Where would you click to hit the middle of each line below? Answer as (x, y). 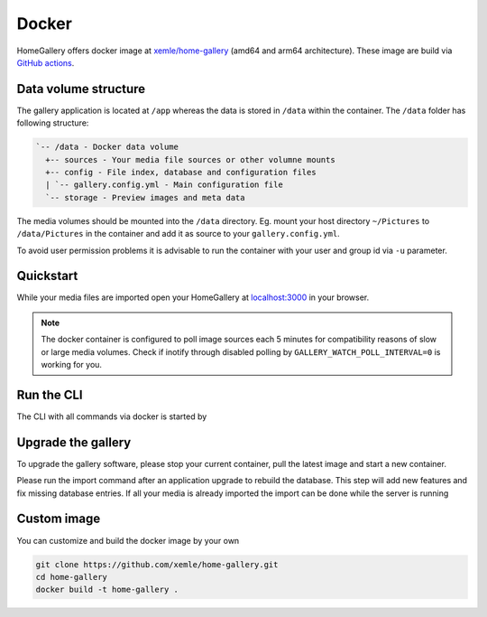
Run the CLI (50, 394)
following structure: (53, 123)
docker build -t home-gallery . (107, 590)
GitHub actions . (46, 62)
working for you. (72, 365)
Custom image (59, 519)
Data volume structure (81, 89)
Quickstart (47, 276)
